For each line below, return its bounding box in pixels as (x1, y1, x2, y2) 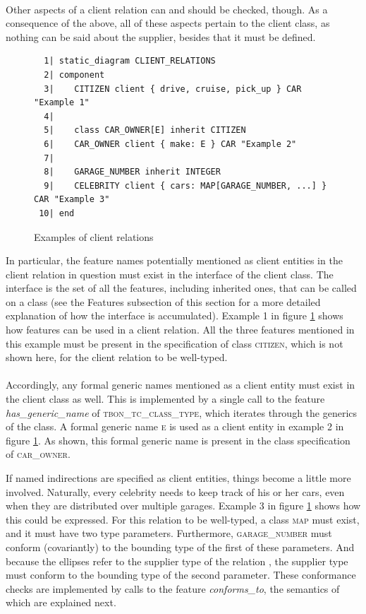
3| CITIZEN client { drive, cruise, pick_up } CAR (44, 83, 302, 94)
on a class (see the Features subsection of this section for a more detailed (6, 294, 321, 309)
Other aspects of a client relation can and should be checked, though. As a (6, 1, 328, 16)
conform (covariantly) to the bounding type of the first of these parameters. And (6, 539, 355, 554)
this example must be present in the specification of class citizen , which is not (6, 336, 343, 350)
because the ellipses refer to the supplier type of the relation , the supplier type (6, 553, 348, 568)
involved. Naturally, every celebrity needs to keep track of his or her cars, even (6, 484, 345, 499)
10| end (39, 208, 75, 218)
